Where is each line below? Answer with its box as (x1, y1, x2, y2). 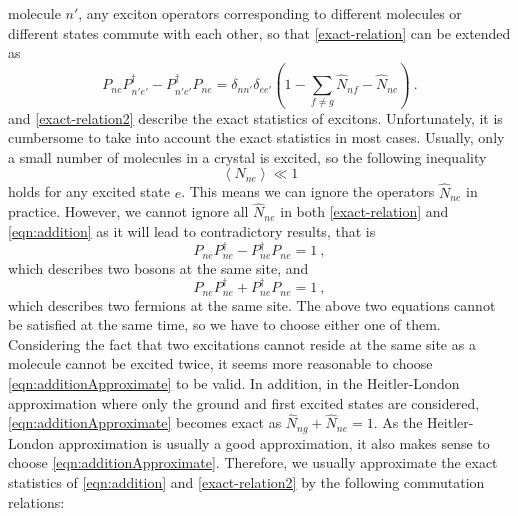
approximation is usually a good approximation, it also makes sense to (58, 432, 490, 453)
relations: (8, 491, 65, 512)
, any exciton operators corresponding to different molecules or (78, 3, 462, 23)
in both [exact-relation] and (280, 201, 449, 222)
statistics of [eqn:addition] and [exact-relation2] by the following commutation (8, 471, 485, 492)
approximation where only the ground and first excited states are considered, (8, 392, 480, 413)
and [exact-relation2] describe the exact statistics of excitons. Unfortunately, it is (8, 107, 503, 128)
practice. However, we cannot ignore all (8, 201, 249, 222)
